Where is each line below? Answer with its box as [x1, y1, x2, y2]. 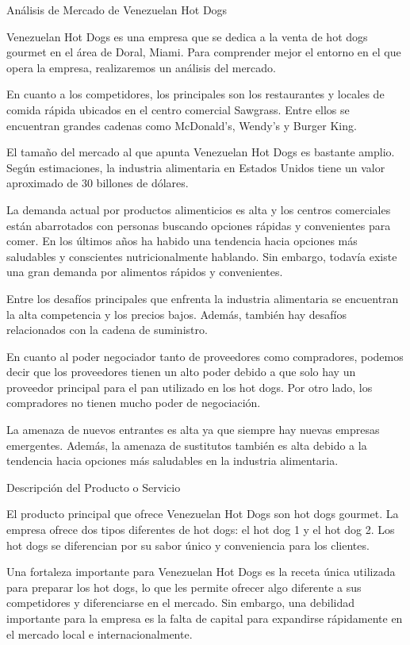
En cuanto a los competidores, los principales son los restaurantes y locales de [6, 86, 385, 102]
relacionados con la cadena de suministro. [6, 321, 208, 338]
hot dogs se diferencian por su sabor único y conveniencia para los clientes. [6, 536, 370, 553]
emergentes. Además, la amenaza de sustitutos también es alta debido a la [6, 436, 367, 453]
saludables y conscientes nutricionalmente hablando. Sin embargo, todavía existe [6, 248, 397, 264]
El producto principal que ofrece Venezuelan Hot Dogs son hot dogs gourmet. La [6, 505, 399, 522]
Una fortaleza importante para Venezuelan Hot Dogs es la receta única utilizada [6, 563, 396, 580]
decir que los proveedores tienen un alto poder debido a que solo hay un [6, 363, 356, 380]
